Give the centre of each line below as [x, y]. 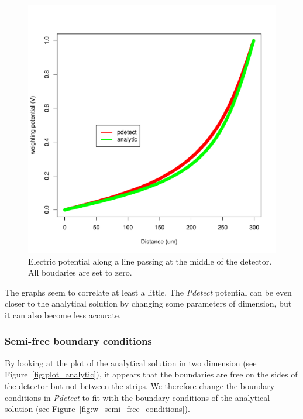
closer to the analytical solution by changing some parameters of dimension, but [148, 303]
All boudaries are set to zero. [80, 272]
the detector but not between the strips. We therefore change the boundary [140, 385]
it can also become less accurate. [63, 315]
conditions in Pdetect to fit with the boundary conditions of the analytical [137, 397]
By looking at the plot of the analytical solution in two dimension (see [131, 363]
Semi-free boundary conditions [78, 341]
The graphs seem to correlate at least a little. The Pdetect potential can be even [148, 292]
